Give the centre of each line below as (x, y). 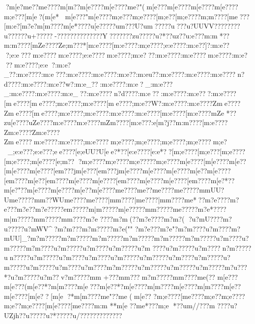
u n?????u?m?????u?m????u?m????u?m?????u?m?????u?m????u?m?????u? (117, 257)
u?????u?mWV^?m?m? (40, 228)
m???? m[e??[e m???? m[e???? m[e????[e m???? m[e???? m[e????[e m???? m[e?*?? (122, 180)
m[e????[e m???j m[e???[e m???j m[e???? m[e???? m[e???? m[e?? (118, 171)
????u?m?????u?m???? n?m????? (202, 247)
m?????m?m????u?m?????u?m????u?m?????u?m (77, 247)
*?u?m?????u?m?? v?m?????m (50, 276)
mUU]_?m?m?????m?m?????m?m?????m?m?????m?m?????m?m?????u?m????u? (127, 238)
